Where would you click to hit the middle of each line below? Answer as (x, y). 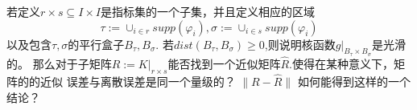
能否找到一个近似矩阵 (224, 64)
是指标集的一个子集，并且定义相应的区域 (208, 11)
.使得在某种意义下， (341, 64)
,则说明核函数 (300, 44)
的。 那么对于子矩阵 (59, 64)
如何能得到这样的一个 (354, 81)
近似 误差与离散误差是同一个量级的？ (138, 81)
